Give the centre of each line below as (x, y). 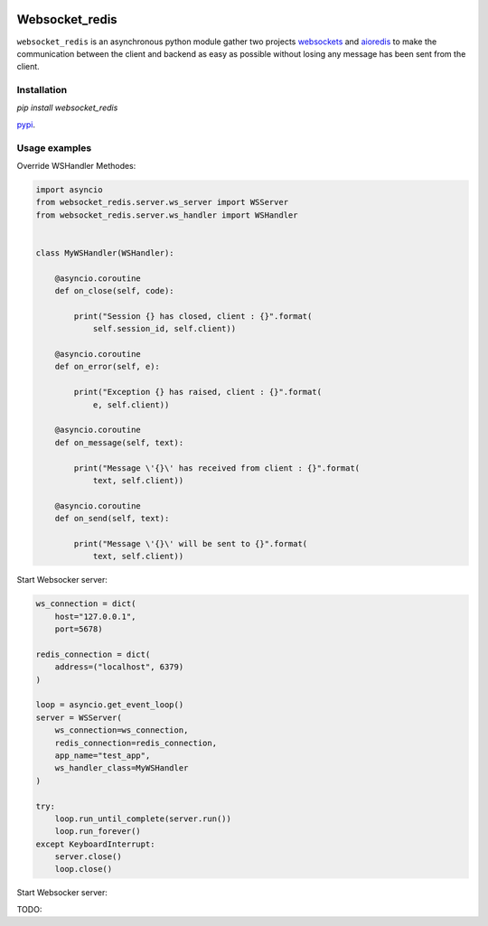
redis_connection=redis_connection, (136, 743)
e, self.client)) (131, 405)
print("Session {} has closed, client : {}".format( (193, 316)
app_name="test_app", (103, 755)
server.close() (88, 857)
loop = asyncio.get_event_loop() (110, 705)
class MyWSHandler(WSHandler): (105, 253)
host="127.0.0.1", (95, 616)
